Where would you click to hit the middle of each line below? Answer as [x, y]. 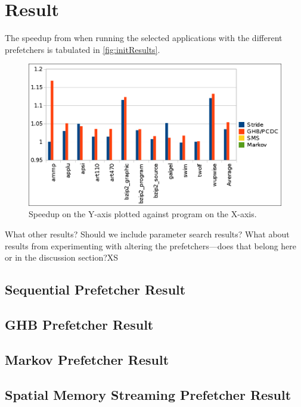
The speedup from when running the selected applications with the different [144, 38]
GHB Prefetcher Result [79, 324]
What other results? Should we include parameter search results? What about [147, 234]
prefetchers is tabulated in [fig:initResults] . [83, 49]
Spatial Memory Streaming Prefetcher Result [148, 394]
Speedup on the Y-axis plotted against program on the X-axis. [143, 214]
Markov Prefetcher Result [87, 359]
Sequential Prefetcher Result [95, 289]
